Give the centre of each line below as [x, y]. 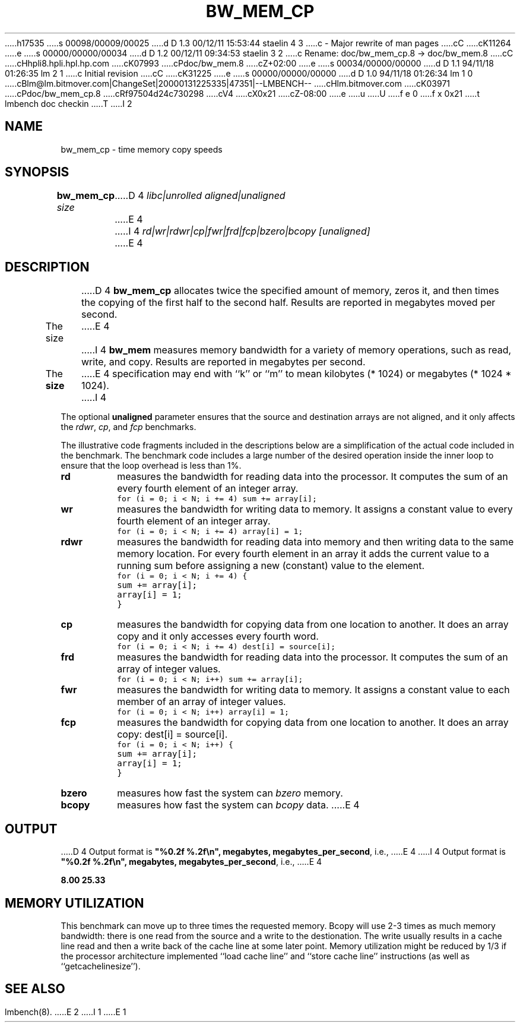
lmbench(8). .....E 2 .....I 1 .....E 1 [66, 1012]
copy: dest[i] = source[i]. [172, 734]
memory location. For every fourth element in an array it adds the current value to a [303, 554]
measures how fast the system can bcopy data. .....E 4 [238, 805]
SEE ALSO [35, 989]
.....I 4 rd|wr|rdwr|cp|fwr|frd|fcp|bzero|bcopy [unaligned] [242, 231]
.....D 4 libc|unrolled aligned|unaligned [200, 196]
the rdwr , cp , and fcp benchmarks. [129, 427]
